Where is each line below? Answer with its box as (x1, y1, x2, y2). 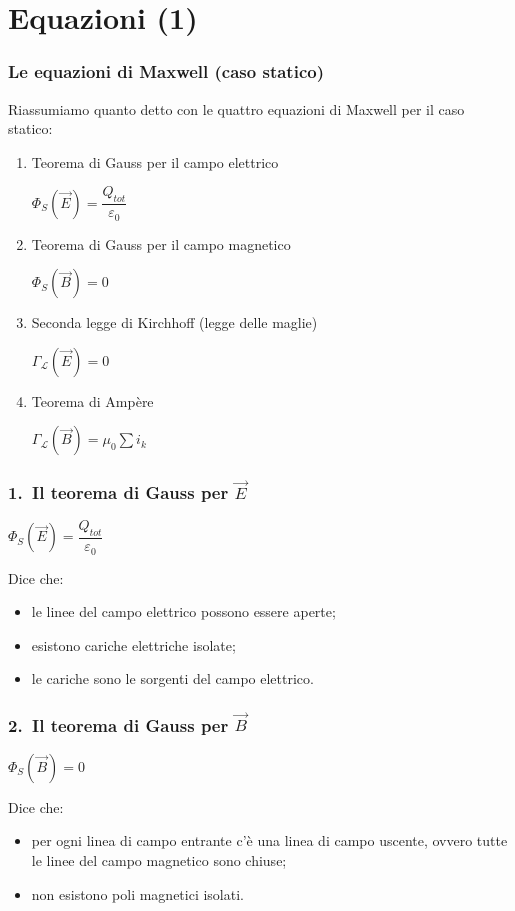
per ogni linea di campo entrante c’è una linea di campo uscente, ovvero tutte (31, 830, 508, 851)
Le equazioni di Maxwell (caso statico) (8, 59, 324, 84)
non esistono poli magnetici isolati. (31, 883, 244, 904)
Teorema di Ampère (31, 390, 154, 411)
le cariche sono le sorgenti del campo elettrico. (31, 668, 314, 689)
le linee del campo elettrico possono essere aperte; (31, 601, 336, 622)
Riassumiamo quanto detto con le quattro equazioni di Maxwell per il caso (8, 98, 465, 119)
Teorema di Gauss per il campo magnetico (31, 233, 291, 254)
